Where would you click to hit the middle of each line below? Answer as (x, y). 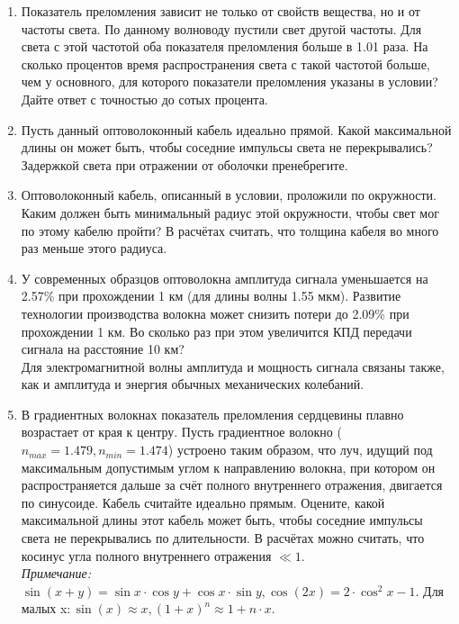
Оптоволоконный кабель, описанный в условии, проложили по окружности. (229, 195)
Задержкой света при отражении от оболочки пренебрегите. (184, 164)
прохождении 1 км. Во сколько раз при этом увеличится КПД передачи (216, 331)
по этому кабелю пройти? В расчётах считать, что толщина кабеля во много (230, 230)
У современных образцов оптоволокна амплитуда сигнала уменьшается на (225, 278)
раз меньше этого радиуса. (94, 248)
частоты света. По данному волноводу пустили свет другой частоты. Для (221, 28)
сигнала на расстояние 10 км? (103, 349)
